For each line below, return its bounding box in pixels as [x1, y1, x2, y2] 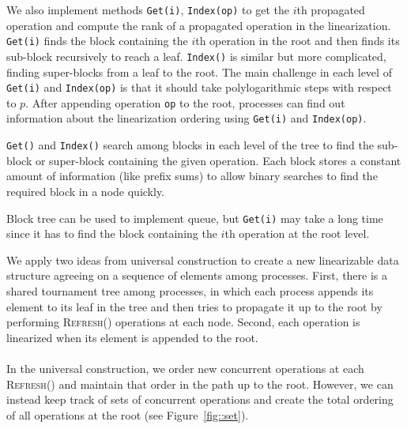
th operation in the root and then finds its [195, 32, 400, 49]
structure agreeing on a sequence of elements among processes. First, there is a [6, 267, 388, 284]
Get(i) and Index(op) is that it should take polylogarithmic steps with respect [6, 79, 392, 96]
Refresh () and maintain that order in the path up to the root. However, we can [6, 375, 394, 392]
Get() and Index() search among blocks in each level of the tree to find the [6, 137, 374, 153]
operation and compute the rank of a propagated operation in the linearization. [6, 17, 391, 33]
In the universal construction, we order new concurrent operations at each [6, 359, 364, 376]
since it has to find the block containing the [6, 225, 217, 242]
